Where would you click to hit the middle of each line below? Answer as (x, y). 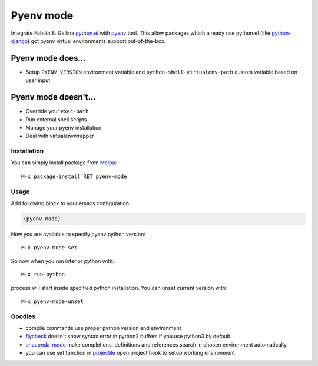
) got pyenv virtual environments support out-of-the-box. (97, 41)
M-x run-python (43, 275)
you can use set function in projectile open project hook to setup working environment (130, 353)
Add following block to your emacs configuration (70, 203)
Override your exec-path (57, 111)
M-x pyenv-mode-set (49, 248)
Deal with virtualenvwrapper (60, 136)
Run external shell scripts (56, 119)
